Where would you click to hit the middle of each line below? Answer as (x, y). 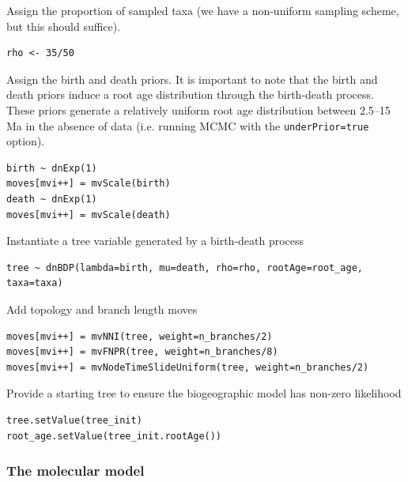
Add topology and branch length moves (102, 309)
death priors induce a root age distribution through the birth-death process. (190, 94)
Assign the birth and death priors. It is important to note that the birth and (192, 79)
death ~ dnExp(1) (52, 199)
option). (26, 141)
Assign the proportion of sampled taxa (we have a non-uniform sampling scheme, (203, 10)
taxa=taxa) (35, 283)
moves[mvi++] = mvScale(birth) (89, 184)
